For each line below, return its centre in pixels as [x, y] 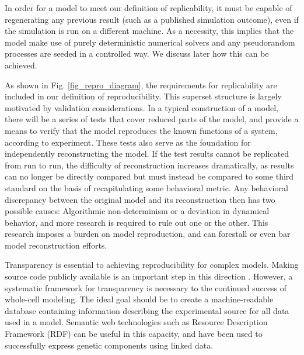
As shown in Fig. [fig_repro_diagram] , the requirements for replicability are [141, 85]
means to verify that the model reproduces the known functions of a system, [141, 130]
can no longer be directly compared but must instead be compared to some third [149, 176]
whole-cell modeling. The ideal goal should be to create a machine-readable [139, 299]
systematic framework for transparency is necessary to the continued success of [146, 287]
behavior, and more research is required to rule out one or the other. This [137, 222]
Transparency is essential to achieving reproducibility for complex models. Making [152, 265]
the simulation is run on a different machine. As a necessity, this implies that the [149, 31]
